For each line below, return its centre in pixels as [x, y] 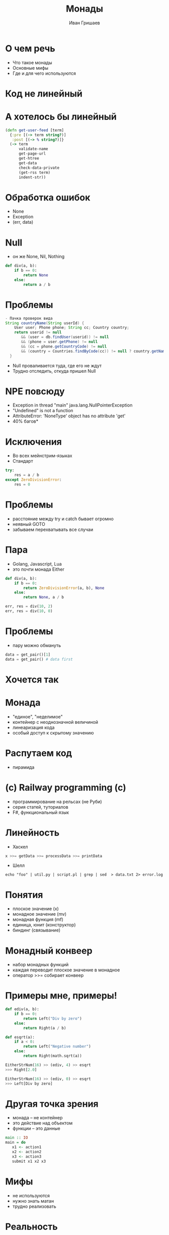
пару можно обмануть [37, 645]
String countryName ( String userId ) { [45, 323]
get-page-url [32, 154]
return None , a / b [44, 597]
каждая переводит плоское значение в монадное [66, 970]
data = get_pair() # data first [39, 659]
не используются [31, 1196]
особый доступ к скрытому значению [53, 732]
